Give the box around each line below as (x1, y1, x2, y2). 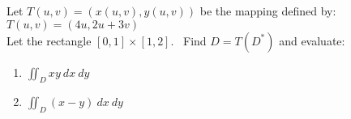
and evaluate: (279, 32, 345, 49)
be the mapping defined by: (199, 2, 336, 19)
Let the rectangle (6, 32, 92, 49)
